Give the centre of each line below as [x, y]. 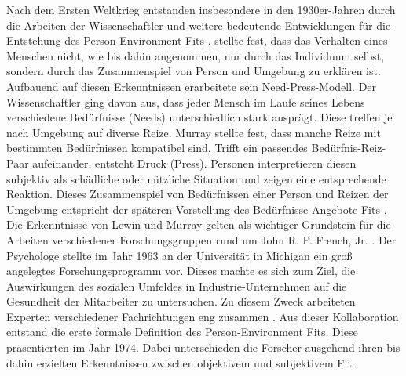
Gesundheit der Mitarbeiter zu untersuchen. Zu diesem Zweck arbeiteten [181, 301]
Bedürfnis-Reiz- [349, 148]
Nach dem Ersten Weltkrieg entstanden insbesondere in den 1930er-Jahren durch [201, 9]
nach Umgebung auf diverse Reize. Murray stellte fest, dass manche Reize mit [194, 132]
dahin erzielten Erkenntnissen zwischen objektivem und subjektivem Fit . [183, 362]
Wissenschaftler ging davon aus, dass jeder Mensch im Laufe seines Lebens [186, 101]
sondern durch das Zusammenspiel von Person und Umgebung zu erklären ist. [194, 71]
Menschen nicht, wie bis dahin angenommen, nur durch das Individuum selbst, [196, 55]
